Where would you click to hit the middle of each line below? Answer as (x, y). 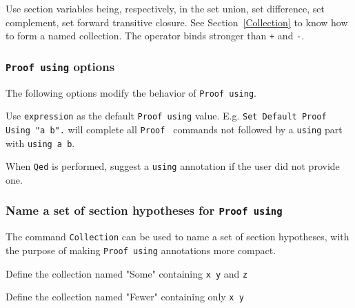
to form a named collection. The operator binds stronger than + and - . (155, 36)
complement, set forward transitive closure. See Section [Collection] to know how (177, 22)
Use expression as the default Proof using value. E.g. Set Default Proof (166, 116)
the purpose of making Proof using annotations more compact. (141, 250)
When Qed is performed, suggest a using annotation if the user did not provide (173, 166)
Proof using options (60, 66)
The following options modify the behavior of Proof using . (131, 92)
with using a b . (40, 143)
